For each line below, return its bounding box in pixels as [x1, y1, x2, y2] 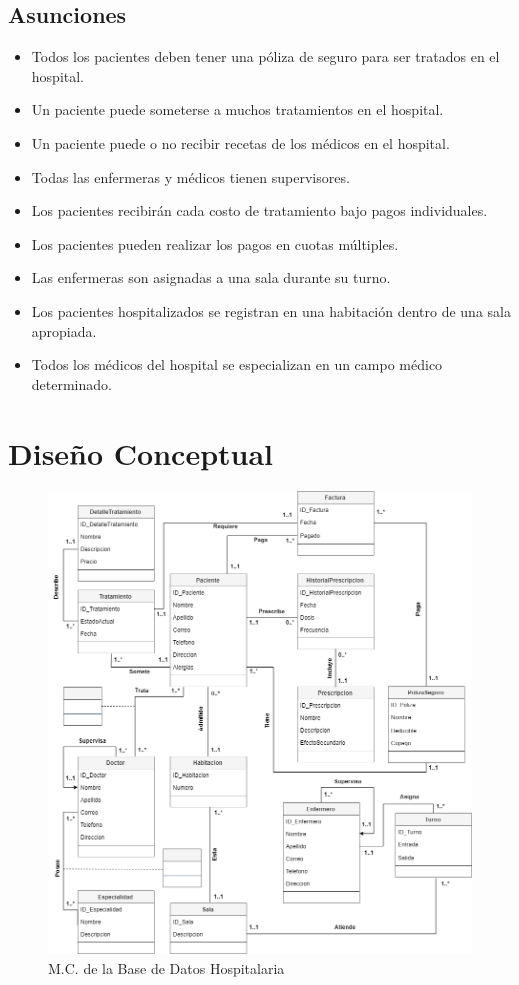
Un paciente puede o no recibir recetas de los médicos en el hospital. [31, 132, 450, 153]
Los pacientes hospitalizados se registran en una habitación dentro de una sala [31, 300, 511, 321]
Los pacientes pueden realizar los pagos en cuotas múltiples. [31, 233, 399, 254]
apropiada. [31, 320, 97, 341]
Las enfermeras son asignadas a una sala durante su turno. [31, 267, 391, 288]
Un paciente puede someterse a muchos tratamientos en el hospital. [31, 99, 444, 120]
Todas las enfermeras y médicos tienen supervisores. [31, 166, 350, 187]
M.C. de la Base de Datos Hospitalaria [48, 957, 285, 978]
